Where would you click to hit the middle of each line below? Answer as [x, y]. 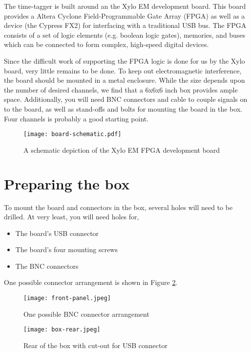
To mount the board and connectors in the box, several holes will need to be [118, 207]
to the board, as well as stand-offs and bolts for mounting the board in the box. [123, 108]
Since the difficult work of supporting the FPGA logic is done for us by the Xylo [125, 60]
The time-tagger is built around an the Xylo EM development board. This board [125, 6]
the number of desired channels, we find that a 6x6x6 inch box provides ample [121, 89]
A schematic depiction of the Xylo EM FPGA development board [122, 150]
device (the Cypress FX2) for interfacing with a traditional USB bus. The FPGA [125, 25]
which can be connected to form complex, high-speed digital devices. [106, 44]
